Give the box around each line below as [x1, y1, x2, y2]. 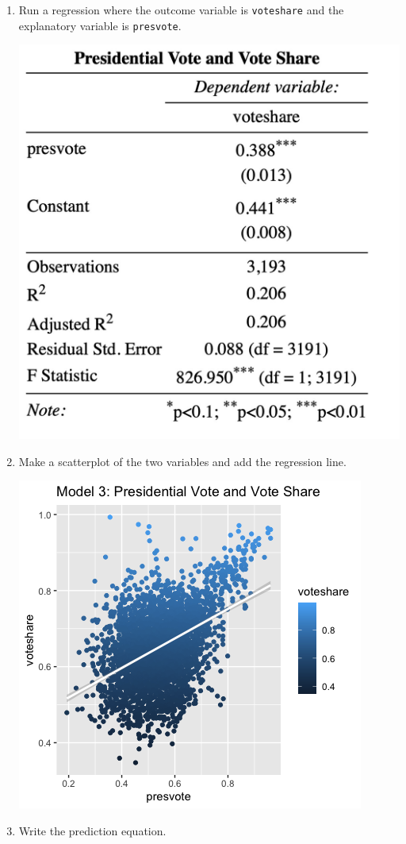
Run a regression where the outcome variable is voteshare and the [18, 2, 344, 17]
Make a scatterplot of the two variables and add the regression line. [18, 453, 347, 469]
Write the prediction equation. [18, 822, 167, 838]
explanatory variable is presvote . [18, 17, 182, 33]
